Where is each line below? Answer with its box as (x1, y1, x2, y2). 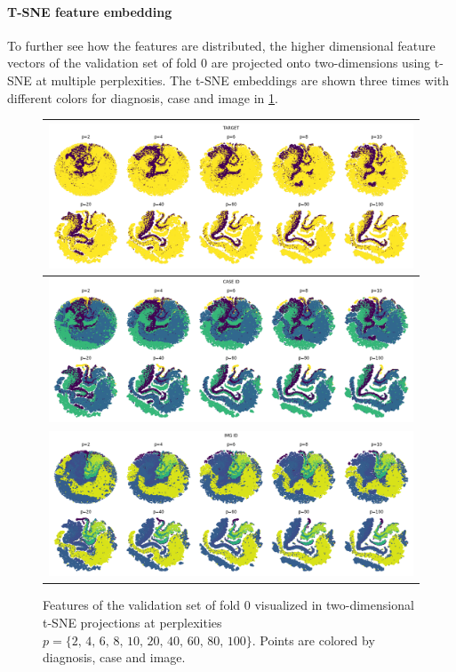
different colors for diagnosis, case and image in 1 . (7, 88, 278, 107)
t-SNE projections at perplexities (43, 612, 222, 631)
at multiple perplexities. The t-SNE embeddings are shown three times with (36, 70, 450, 89)
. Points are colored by (252, 630, 375, 649)
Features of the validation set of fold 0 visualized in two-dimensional (43, 596, 414, 614)
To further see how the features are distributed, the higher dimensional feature (7, 36, 436, 54)
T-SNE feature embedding (7, 2, 172, 20)
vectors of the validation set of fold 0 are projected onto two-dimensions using (7, 53, 431, 72)
